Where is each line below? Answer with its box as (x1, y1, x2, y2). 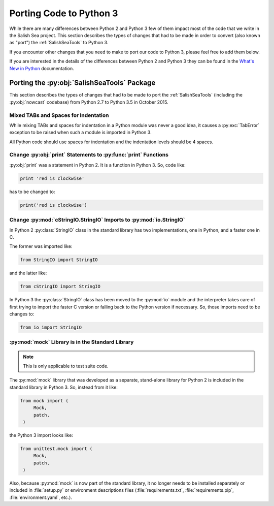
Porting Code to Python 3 (9, 8, 118, 19)
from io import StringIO (20, 325, 82, 330)
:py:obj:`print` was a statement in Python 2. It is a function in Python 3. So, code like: (9, 162, 186, 168)
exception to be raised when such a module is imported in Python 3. (9, 130, 152, 136)
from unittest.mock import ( (20, 446, 93, 452)
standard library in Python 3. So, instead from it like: (9, 384, 118, 390)
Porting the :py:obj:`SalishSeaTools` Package (9, 79, 156, 87)
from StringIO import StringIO (20, 257, 98, 263)
